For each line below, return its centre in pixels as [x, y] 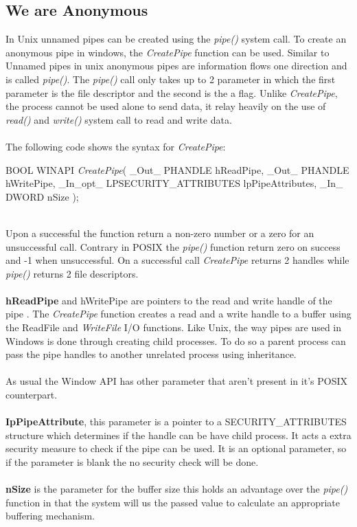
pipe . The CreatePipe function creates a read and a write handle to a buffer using [178, 314]
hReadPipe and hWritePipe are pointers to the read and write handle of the [169, 300]
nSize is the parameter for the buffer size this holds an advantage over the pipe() [177, 489]
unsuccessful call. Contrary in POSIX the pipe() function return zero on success [173, 246]
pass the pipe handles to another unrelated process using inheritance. [151, 354]
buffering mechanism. [50, 516]
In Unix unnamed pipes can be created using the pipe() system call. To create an [176, 39]
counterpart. [32, 395]
